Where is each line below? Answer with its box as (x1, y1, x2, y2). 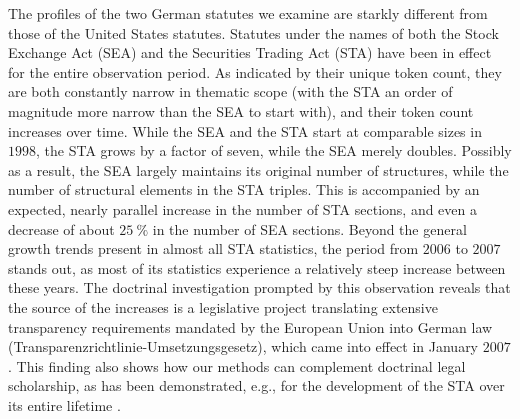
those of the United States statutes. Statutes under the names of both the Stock (8, 22, 499, 43)
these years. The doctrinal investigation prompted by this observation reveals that (8, 277, 511, 298)
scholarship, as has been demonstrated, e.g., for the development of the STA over (8, 375, 505, 396)
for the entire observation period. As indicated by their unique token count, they (8, 61, 502, 82)
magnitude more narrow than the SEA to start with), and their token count (8, 100, 474, 121)
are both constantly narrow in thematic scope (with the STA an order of (8, 81, 453, 102)
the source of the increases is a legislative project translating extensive (8, 296, 438, 317)
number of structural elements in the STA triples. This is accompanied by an (8, 179, 480, 200)
